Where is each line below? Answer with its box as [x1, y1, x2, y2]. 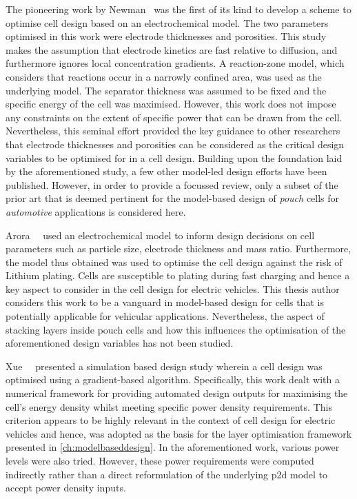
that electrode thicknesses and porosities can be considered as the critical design [6, 136, 345, 151]
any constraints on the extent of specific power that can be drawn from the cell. [6, 110, 343, 124]
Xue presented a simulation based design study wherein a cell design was [6, 358, 323, 373]
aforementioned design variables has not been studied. [6, 336, 234, 350]
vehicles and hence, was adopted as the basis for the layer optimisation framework [6, 426, 352, 440]
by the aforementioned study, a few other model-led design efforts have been [6, 164, 327, 179]
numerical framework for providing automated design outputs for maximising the [6, 386, 348, 400]
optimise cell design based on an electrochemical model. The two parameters [6, 15, 329, 30]
